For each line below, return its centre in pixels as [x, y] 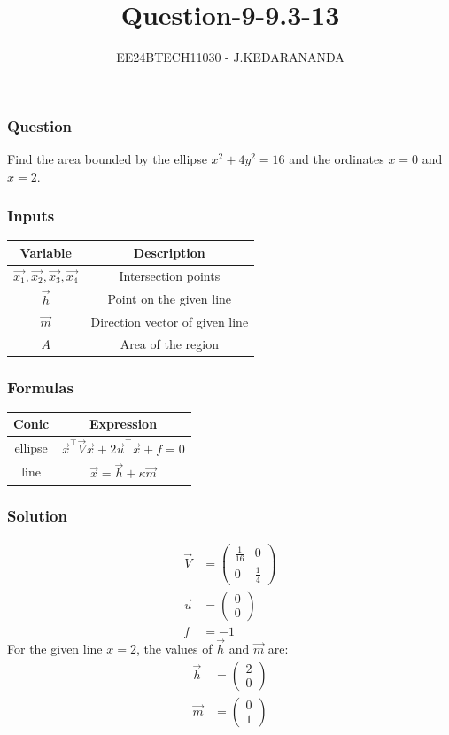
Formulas [40, 387]
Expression [123, 424]
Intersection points [170, 275]
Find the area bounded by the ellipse [107, 159]
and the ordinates [337, 159]
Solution [37, 516]
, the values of [174, 648]
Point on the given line [170, 298]
